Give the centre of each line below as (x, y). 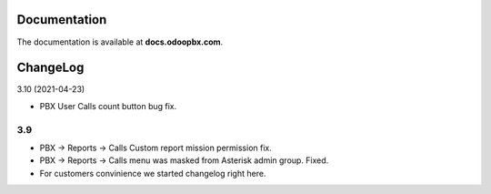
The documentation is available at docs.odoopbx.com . (120, 42)
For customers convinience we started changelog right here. (153, 173)
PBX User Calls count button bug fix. (108, 106)
